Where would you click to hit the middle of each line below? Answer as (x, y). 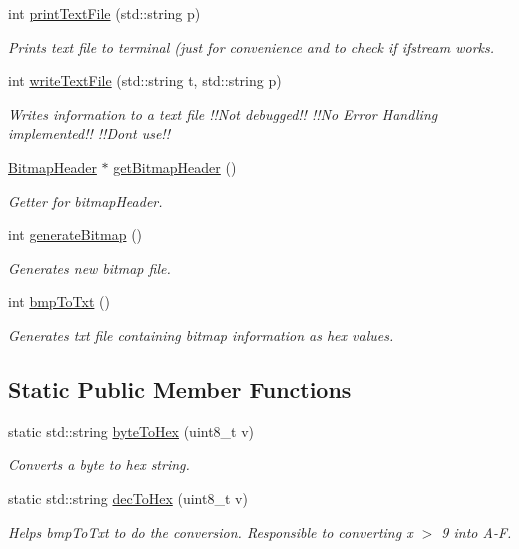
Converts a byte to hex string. (99, 464)
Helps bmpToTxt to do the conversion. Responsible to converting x (210, 531)
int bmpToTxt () (59, 301)
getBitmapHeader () (175, 166)
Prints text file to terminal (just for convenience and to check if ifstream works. (251, 46)
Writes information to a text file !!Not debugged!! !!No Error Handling (223, 113)
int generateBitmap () (75, 234)
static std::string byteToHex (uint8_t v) (131, 430)
